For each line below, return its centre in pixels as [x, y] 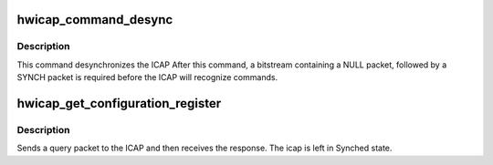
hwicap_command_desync [95, 20]
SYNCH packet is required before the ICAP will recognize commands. [147, 77]
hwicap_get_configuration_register [119, 103]
